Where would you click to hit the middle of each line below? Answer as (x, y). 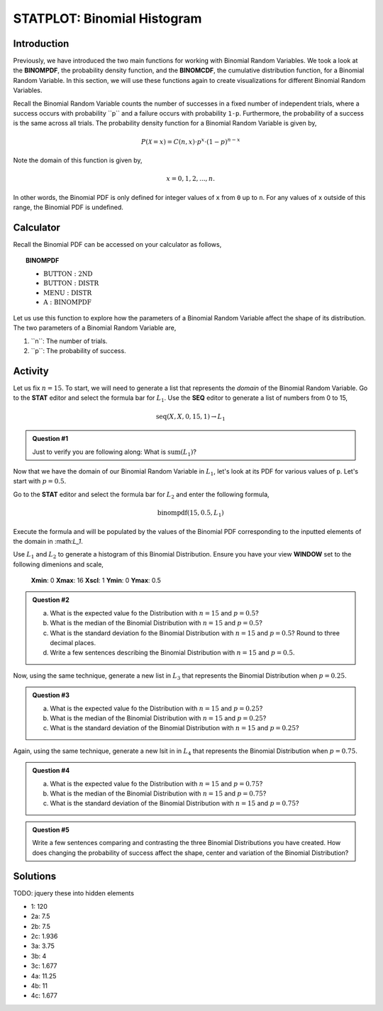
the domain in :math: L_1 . (48, 541)
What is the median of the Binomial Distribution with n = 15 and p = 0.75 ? (158, 793)
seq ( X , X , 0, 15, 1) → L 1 (191, 417)
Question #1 (50, 439)
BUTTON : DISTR (71, 283)
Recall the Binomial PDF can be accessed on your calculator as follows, (117, 244)
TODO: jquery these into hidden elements (74, 893)
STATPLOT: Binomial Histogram (107, 18)
